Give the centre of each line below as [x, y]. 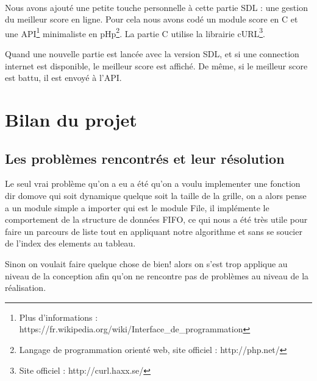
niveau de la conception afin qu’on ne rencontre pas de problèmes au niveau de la [157, 275]
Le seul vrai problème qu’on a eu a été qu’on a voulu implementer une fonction [153, 184]
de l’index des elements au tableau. [70, 243]
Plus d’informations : [59, 317]
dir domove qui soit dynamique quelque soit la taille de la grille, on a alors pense [156, 195]
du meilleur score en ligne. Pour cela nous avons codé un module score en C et [151, 19]
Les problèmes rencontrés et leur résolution [145, 158]
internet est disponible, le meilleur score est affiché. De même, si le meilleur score [156, 65]
